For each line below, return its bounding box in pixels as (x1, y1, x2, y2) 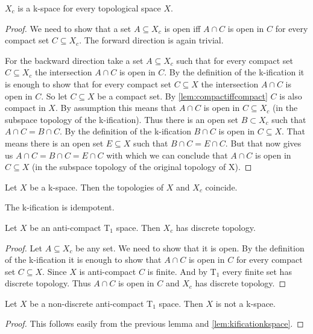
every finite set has (223, 265, 292, 277)
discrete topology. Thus (5, 277, 91, 289)
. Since (42, 265, 67, 277)
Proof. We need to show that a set (5, 22, 131, 34)
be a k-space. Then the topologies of (30, 180, 164, 193)
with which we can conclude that (106, 148, 228, 161)
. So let (41, 89, 68, 102)
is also (279, 89, 302, 102)
